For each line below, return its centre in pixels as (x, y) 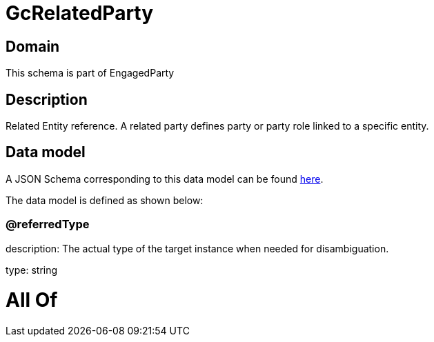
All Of (32, 300)
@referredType (48, 224)
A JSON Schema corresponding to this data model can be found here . (165, 179)
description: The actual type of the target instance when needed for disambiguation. (197, 248)
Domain (33, 46)
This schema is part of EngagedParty (90, 73)
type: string (32, 270)
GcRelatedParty (80, 13)
